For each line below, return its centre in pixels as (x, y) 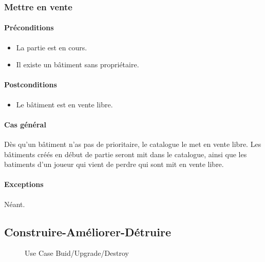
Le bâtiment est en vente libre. (64, 104)
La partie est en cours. (52, 47)
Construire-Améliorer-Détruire (88, 231)
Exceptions (24, 184)
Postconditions (31, 85)
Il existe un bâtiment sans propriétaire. (78, 64)
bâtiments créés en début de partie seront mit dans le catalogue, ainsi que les (126, 154)
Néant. (15, 204)
